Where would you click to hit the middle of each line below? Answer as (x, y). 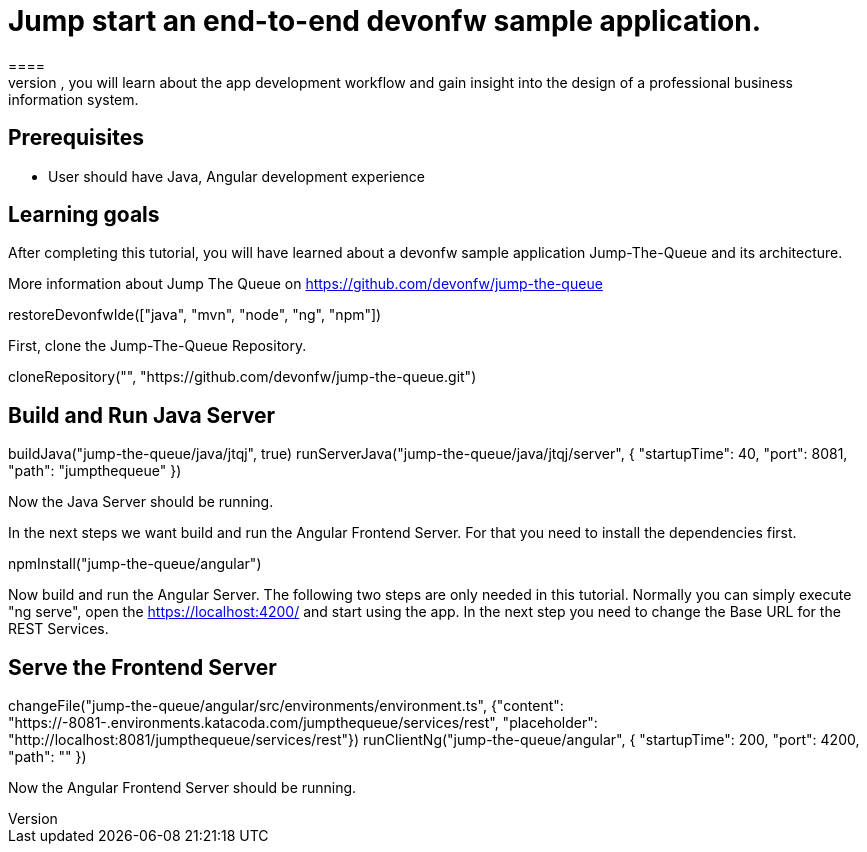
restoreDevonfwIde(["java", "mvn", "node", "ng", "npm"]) (195, 315)
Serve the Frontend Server (142, 667)
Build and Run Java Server (142, 415)
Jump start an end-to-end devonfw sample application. (385, 21)
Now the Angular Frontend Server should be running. (182, 788)
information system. (73, 99)
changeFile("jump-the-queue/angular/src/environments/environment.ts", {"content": (286, 706)
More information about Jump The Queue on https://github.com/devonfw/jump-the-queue (305, 284)
